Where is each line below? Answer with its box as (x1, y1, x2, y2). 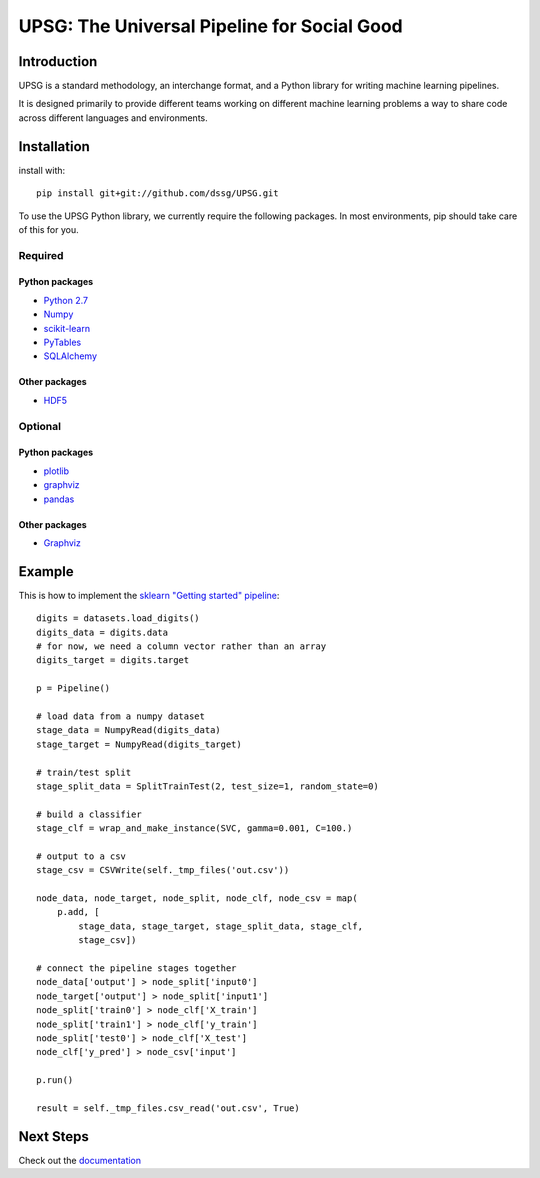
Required (18, 248, 64, 262)
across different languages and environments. (18, 111, 209, 124)
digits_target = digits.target (36, 655, 190, 666)
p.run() (36, 1075, 74, 1086)
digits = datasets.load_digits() (36, 613, 200, 624)
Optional (18, 419, 62, 433)
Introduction (18, 53, 98, 70)
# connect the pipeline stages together (36, 963, 237, 974)
